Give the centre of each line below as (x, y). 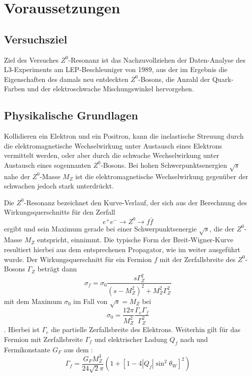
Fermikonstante (27, 349)
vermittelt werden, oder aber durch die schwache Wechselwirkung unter (112, 155)
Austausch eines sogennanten (47, 165)
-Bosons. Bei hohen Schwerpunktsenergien (164, 165)
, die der (222, 228)
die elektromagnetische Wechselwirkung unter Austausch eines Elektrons (113, 145)
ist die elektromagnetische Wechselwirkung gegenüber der (162, 176)
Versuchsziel (36, 39)
